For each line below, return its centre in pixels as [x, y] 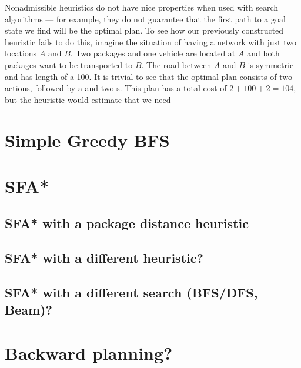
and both [263, 53]
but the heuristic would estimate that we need [88, 99]
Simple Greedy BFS [87, 140]
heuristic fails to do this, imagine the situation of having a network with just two [150, 41]
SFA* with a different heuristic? [104, 258]
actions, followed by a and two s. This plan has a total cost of [116, 88]
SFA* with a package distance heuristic [127, 223]
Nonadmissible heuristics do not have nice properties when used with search [142, 7]
